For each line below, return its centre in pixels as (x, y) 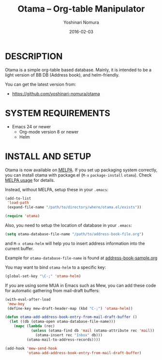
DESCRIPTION (34, 56)
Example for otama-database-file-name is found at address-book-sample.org (81, 258)
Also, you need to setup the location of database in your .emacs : (68, 225)
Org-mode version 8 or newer (49, 132)
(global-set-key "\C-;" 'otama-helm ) (43, 276)
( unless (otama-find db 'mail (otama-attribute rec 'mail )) (93, 331)
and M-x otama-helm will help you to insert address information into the (75, 243)
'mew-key (16, 304)
